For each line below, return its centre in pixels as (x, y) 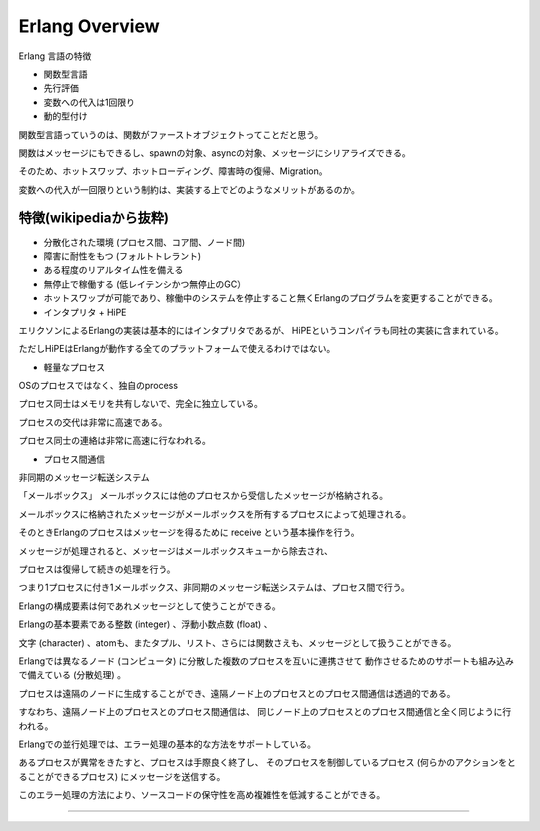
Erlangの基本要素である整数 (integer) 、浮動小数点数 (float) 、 (145, 624)
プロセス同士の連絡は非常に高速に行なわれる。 (115, 441)
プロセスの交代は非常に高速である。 (93, 422)
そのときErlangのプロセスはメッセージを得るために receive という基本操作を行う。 (189, 532)
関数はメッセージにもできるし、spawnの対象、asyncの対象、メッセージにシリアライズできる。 (214, 152)
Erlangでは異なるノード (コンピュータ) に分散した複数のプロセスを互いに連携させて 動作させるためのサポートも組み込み (266, 661)
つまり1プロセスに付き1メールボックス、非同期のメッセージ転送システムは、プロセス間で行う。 (214, 587)
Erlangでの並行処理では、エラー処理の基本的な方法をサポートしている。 (167, 744)
